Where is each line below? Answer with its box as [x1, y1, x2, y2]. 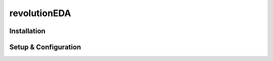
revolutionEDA [9, 8, 71, 19]
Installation [9, 27, 45, 35]
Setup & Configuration [9, 43, 81, 51]
